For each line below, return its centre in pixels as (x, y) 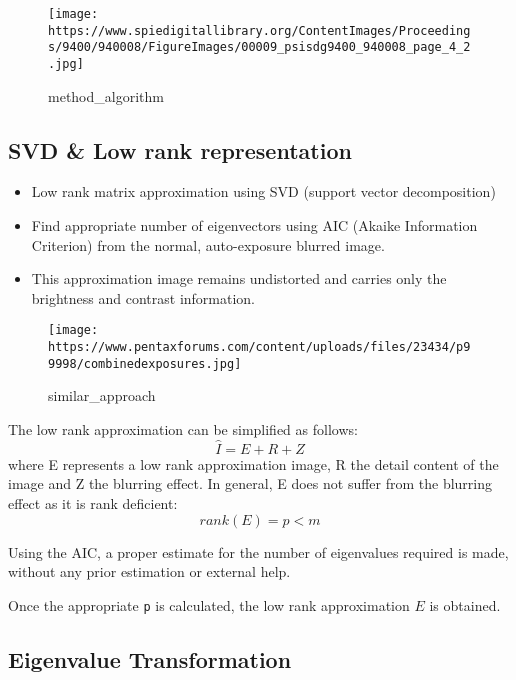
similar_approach (102, 395)
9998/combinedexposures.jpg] (145, 363)
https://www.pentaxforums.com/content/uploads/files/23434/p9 (259, 347)
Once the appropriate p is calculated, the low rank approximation (209, 604)
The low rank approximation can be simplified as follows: (183, 428)
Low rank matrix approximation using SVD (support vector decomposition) (263, 191)
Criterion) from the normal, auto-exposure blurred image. (208, 244)
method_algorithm (106, 95)
